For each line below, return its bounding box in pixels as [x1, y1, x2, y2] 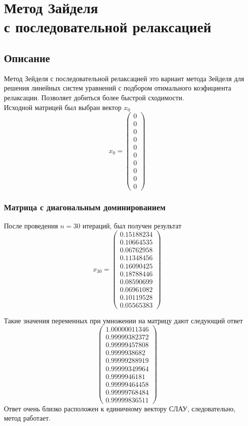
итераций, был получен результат [82, 220, 181, 230]
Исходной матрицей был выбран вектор [4, 102, 122, 112]
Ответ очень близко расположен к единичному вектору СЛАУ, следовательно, [4, 403, 236, 413]
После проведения [4, 220, 58, 230]
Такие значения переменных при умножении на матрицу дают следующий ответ [4, 315, 243, 325]
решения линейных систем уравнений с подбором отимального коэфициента [4, 83, 231, 93]
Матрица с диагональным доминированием [4, 201, 166, 213]
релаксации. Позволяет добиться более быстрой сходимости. [4, 92, 184, 102]
